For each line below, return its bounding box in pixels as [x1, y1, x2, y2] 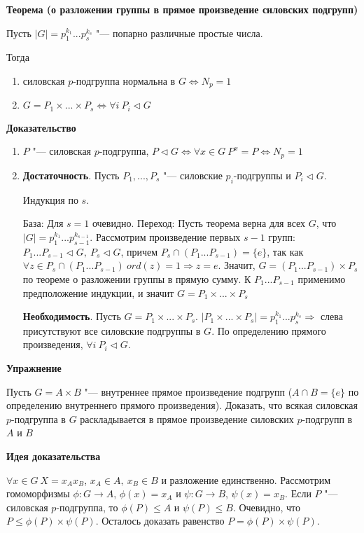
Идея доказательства [6, 449, 101, 464]
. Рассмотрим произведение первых [90, 229, 241, 244]
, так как [267, 244, 304, 258]
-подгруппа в [11, 411, 66, 426]
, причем [120, 244, 158, 258]
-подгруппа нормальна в [73, 73, 176, 88]
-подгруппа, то [56, 499, 118, 514]
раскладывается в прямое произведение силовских [80, 411, 294, 426]
